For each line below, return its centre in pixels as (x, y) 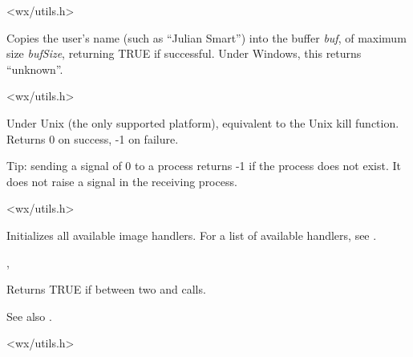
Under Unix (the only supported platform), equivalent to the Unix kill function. (203, 122)
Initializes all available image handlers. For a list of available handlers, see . (192, 235)
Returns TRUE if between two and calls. (106, 289)
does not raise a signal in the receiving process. (122, 181)
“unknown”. (35, 69)
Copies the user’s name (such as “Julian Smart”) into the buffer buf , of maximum (206, 37)
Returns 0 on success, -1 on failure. (93, 138)
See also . (29, 316)
